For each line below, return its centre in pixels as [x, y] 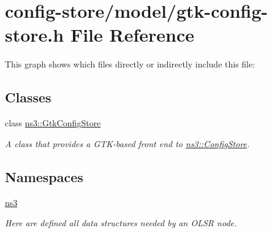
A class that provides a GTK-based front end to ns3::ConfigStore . [127, 143]
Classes [28, 97]
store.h [35, 35]
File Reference [132, 35]
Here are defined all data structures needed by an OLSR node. [121, 223]
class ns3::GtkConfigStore [53, 123]
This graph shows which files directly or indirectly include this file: [130, 64]
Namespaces [44, 176]
